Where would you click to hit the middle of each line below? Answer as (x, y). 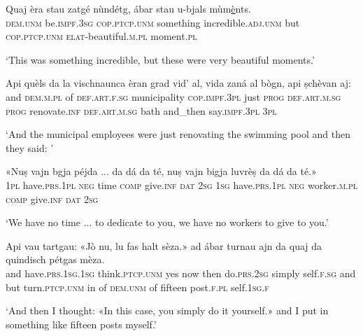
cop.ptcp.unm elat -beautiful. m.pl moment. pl (101, 36)
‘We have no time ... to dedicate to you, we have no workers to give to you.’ (167, 222)
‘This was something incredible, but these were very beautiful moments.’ (160, 59)
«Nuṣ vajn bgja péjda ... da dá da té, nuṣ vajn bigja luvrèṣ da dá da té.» (161, 171)
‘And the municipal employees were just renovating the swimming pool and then (178, 134)
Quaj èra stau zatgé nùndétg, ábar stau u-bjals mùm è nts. (128, 8)
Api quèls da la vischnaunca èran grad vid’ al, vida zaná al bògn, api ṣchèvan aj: (178, 83)
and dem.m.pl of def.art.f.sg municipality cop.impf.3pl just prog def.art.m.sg (173, 96)
